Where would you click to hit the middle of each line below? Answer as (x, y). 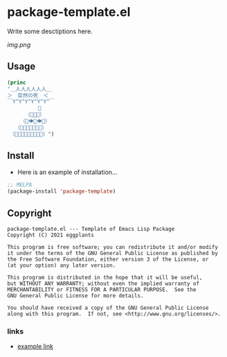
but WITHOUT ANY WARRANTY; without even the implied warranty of (103, 284)
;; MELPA (20, 185)
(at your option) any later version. (62, 265)
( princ (17, 82)
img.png (19, 44)
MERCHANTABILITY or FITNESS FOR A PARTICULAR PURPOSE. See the (102, 290)
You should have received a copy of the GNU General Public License (108, 308)
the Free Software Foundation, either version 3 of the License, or (108, 259)
